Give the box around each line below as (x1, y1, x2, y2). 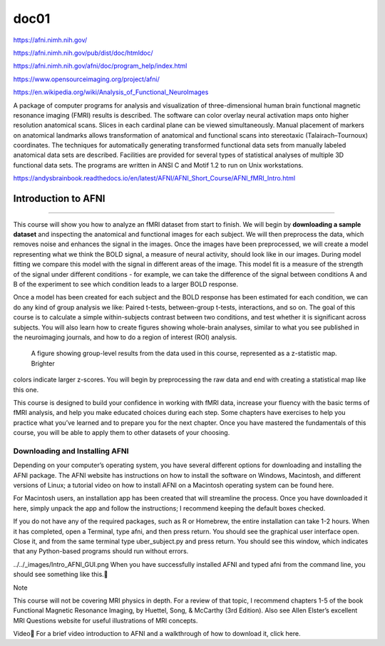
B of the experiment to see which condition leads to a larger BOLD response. (13, 280, 239, 288)
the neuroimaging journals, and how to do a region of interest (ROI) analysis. (13, 332, 237, 342)
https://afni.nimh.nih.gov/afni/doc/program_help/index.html (13, 61, 188, 71)
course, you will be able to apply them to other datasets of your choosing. (13, 429, 230, 437)
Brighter (31, 359, 55, 367)
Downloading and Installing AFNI (13, 446, 129, 456)
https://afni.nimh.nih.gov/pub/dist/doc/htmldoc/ (13, 48, 153, 57)
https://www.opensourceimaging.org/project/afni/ (13, 75, 160, 83)
